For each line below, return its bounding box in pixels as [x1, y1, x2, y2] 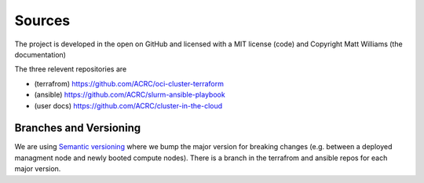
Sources [14, 12, 71, 29]
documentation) [14, 49, 67, 59]
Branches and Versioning [14, 122, 141, 135]
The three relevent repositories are [14, 64, 127, 74]
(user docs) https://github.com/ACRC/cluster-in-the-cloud [34, 101, 223, 110]
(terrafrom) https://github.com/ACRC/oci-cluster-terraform [34, 79, 224, 88]
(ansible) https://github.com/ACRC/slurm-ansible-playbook [34, 90, 225, 100]
